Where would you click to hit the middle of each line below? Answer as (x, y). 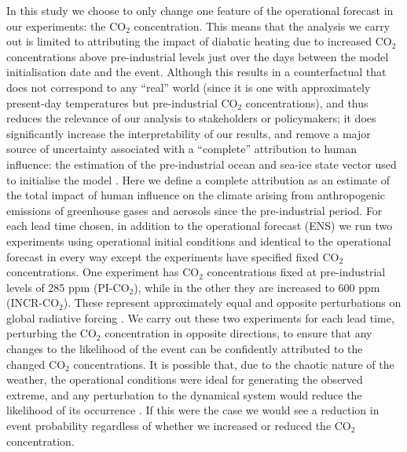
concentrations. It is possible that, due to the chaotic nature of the (234, 364)
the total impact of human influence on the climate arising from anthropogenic (196, 195)
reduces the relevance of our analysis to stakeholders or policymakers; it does (191, 118)
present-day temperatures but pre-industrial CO (122, 102)
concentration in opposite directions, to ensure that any (238, 333)
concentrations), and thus (307, 102)
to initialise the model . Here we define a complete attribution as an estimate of (198, 179)
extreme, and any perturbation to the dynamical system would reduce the (184, 394)
